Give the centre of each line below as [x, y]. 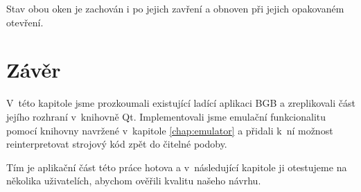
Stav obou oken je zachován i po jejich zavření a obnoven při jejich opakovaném [175, 8]
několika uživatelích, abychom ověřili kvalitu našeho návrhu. [134, 181]
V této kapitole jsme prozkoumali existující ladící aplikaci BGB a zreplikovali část [181, 103]
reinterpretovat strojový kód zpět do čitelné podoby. [117, 144]
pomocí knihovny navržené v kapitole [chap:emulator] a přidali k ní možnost [170, 130]
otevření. [25, 22]
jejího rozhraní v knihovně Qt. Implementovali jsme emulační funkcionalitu [166, 116]
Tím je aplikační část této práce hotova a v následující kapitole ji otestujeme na [177, 167]
